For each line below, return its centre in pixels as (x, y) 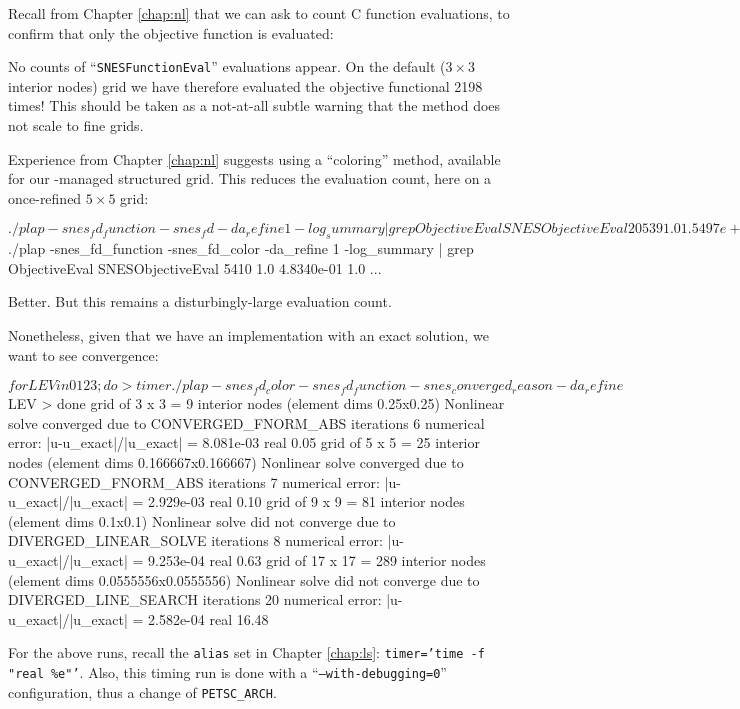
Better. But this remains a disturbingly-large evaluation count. (200, 301)
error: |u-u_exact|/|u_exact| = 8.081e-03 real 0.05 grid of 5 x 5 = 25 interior (244, 442)
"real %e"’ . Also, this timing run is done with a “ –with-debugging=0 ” (227, 671)
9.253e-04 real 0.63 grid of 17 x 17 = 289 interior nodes (316, 559)
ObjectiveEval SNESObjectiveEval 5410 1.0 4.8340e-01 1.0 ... (195, 267)
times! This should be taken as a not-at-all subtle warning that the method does (254, 105)
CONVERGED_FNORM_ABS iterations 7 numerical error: (194, 481)
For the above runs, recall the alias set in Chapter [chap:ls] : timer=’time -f (246, 652)
